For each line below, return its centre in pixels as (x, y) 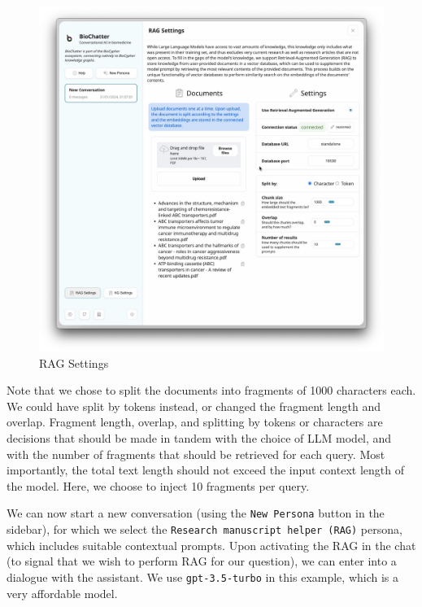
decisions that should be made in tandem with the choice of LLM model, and (199, 437)
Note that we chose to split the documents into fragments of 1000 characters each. (211, 390)
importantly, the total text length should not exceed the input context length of (205, 470)
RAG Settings (74, 362)
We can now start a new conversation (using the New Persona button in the (196, 513)
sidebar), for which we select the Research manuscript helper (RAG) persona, (204, 529)
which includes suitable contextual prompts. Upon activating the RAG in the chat (211, 545)
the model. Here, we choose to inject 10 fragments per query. (158, 485)
